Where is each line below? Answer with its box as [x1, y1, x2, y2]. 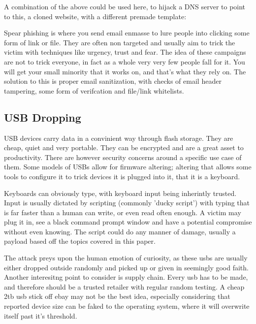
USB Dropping [4, 109, 81, 125]
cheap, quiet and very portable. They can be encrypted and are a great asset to [4, 142, 244, 153]
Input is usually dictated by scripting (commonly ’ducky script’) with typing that [4, 197, 250, 208]
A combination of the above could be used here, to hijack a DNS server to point [4, 1, 246, 11]
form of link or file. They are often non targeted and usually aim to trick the [4, 37, 235, 47]
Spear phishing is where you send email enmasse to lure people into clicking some [4, 28, 250, 38]
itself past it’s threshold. [4, 310, 77, 321]
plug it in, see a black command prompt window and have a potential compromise [4, 217, 252, 227]
